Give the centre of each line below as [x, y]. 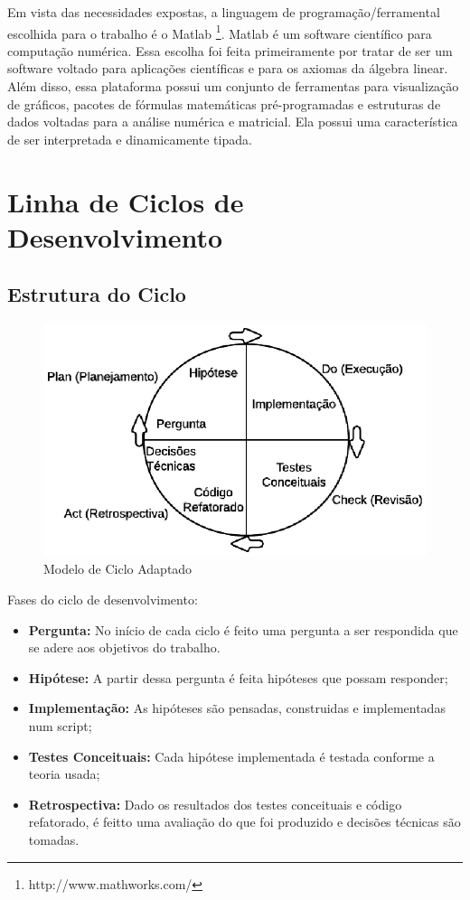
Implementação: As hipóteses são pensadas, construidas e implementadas [237, 708]
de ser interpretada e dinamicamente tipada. [130, 139]
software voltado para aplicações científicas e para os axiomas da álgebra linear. [228, 68]
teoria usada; [64, 774]
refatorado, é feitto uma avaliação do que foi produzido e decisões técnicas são [244, 822]
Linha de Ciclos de [126, 201]
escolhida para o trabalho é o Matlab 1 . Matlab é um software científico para [220, 32]
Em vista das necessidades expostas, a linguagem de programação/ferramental [224, 12]
